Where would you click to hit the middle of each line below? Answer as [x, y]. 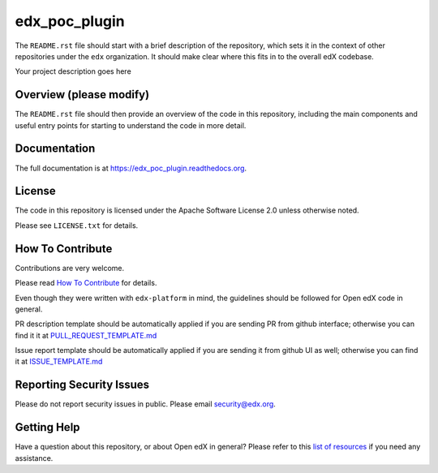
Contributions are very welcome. [70, 268]
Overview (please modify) [82, 95]
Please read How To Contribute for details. [86, 283]
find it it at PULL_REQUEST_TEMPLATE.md [86, 335]
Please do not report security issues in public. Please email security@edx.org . [145, 404]
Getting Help [47, 427]
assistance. [34, 458]
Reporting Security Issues [82, 385]
